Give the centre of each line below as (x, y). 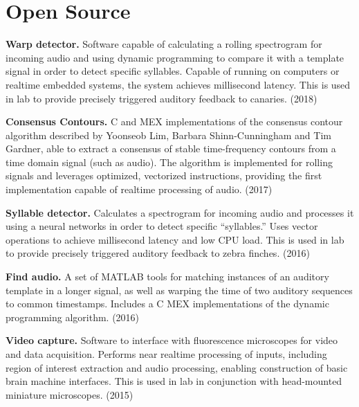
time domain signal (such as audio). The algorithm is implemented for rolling (169, 162)
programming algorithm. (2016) (73, 317)
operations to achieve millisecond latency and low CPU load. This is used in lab (175, 239)
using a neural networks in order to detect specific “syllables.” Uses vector (162, 226)
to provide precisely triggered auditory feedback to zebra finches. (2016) (158, 253)
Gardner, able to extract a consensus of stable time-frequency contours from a (171, 148)
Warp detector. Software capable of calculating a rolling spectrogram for (164, 44)
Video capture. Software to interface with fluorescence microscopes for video (172, 340)
